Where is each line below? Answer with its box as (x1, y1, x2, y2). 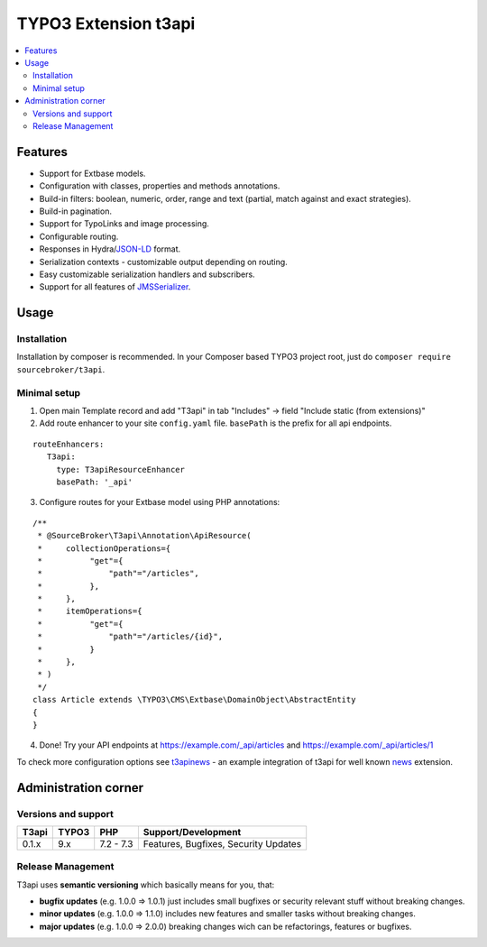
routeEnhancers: (32, 438, 105, 449)
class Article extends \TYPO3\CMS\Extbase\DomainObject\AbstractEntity (32, 694, 356, 705)
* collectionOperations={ (37, 543, 171, 554)
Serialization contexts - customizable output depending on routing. (39, 256, 288, 267)
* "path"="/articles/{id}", (37, 631, 224, 642)
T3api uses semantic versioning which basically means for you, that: (16, 879, 275, 890)
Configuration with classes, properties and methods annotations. (39, 180, 280, 191)
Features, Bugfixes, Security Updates (142, 837, 302, 850)
